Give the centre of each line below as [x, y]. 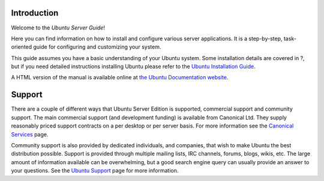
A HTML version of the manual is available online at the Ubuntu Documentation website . [120, 78]
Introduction [35, 13]
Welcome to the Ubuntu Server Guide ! [58, 28]
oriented [22, 47]
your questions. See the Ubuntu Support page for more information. [95, 171]
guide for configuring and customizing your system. [97, 47]
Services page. [30, 134]
